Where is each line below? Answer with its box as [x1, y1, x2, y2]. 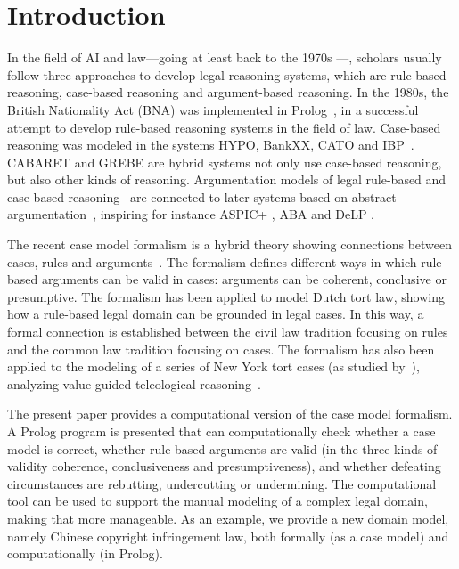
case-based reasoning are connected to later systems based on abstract [7, 187, 397, 206]
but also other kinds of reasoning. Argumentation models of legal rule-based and [7, 170, 447, 189]
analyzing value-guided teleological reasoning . [7, 374, 261, 393]
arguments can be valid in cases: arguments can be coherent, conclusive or [41, 270, 447, 289]
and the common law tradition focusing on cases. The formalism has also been [7, 339, 435, 358]
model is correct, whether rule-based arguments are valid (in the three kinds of [7, 439, 438, 458]
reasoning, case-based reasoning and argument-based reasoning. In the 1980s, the [7, 83, 449, 102]
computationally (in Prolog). [7, 544, 163, 563]
